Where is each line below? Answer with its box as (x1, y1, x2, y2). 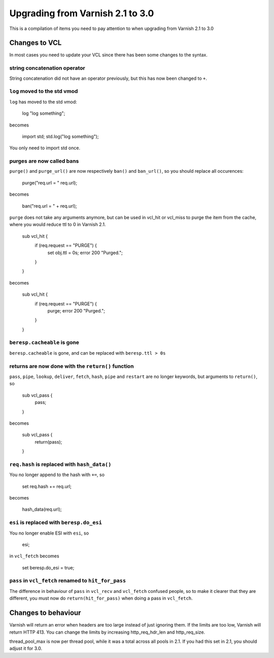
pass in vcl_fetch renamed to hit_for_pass (9, 577, 126, 584)
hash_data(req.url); (22, 506, 62, 513)
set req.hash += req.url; (22, 483, 72, 489)
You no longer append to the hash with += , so (9, 472, 105, 478)
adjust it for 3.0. (9, 645, 43, 651)
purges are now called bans (9, 158, 79, 165)
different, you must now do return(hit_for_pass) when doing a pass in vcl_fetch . (9, 595, 193, 602)
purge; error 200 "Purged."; (47, 307, 105, 314)
